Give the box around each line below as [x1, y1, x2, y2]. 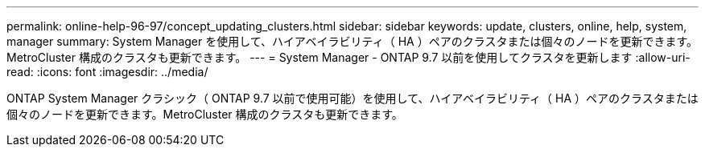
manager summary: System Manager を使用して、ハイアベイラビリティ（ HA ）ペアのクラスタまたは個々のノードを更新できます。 [6, 34, 698, 48]
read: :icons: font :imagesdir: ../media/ [6, 65, 208, 79]
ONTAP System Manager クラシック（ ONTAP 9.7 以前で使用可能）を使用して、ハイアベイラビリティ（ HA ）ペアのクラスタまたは [6, 91, 699, 105]
